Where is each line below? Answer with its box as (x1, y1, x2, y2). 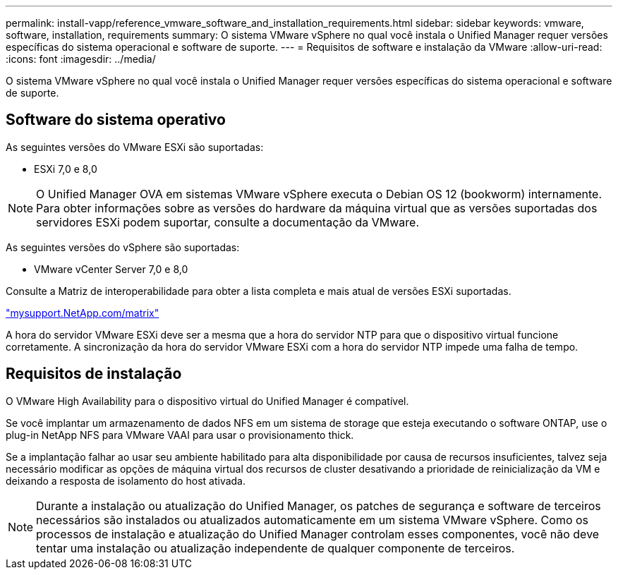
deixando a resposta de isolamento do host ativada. (6, 474, 246, 487)
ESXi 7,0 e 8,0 (34, 162, 97, 175)
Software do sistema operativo (6, 111, 226, 129)
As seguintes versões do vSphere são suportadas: (6, 241, 240, 253)
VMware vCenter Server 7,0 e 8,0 (34, 262, 188, 275)
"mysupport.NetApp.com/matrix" (6, 306, 159, 319)
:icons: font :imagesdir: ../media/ (6, 53, 156, 65)
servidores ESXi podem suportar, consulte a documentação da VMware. (36, 214, 420, 229)
